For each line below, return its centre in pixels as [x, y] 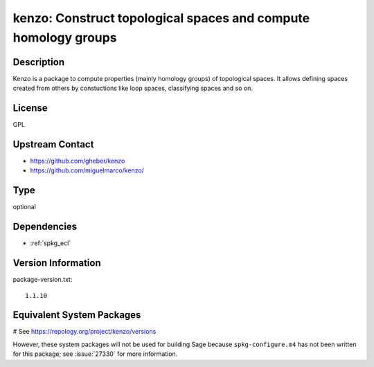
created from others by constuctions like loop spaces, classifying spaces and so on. [133, 88]
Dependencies [45, 227]
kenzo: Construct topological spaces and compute [161, 18]
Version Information [57, 263]
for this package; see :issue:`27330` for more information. [95, 354]
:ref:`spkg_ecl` [51, 243]
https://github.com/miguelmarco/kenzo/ [87, 170]
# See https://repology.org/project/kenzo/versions [84, 332]
